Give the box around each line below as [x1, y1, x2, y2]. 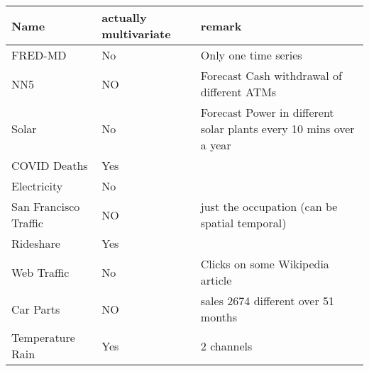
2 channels [200, 337, 253, 354]
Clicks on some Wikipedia [200, 256, 329, 272]
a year [200, 137, 231, 153]
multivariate [101, 25, 171, 42]
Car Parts [11, 300, 60, 317]
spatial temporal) [200, 215, 287, 231]
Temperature [11, 329, 75, 346]
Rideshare [11, 235, 60, 251]
